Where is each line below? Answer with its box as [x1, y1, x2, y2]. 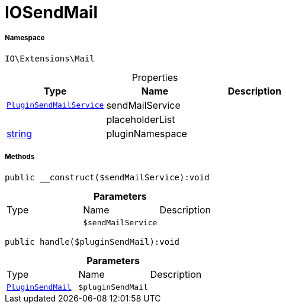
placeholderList [106, 113, 175, 125]
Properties [131, 71, 178, 83]
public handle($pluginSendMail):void [5, 236, 180, 247]
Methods [5, 153, 35, 161]
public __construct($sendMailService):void [5, 172, 210, 182]
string [7, 127, 32, 140]
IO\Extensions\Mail [5, 53, 95, 63]
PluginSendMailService [7, 100, 104, 110]
